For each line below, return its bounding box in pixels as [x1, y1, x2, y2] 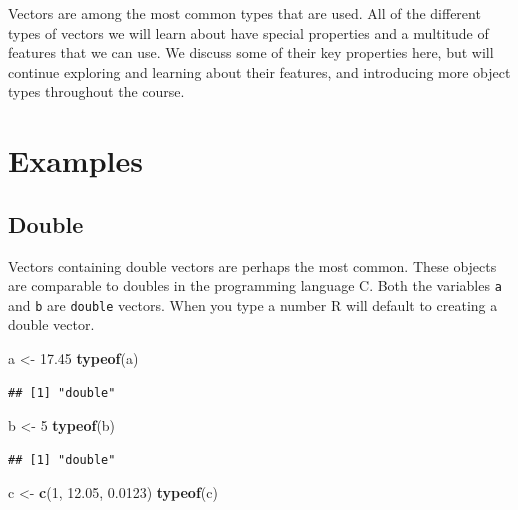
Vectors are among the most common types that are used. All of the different [8, 3, 481, 23]
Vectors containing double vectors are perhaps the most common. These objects [8, 255, 497, 276]
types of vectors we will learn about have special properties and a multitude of [8, 22, 489, 43]
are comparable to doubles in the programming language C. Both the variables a [8, 275, 502, 296]
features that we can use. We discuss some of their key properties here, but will [8, 42, 494, 63]
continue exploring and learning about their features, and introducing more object [8, 61, 511, 82]
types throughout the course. [8, 81, 185, 102]
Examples [8, 140, 143, 181]
